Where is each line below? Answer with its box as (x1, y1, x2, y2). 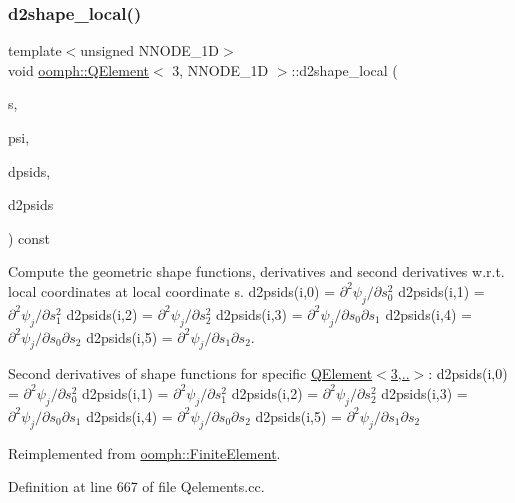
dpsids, (8, 160, 51, 181)
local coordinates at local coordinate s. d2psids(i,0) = (8, 280, 336, 301)
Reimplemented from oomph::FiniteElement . (8, 442, 281, 463)
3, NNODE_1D (172, 59, 269, 80)
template (8, 40, 62, 61)
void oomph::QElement (8, 59, 149, 80)
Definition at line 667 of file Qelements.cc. (8, 476, 265, 497)
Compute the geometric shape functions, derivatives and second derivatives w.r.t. (8, 261, 505, 282)
